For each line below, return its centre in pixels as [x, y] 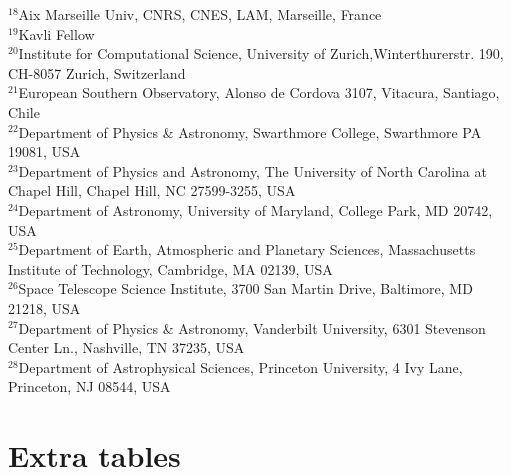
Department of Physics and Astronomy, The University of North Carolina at [252, 170]
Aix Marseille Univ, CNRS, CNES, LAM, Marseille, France [200, 14]
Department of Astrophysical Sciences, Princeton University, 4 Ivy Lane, [240, 366]
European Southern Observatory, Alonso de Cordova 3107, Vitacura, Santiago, [259, 92]
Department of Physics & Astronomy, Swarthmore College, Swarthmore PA [250, 131]
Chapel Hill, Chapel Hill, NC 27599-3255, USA [152, 190]
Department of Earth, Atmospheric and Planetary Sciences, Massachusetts [247, 249]
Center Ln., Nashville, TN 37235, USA [126, 347]
